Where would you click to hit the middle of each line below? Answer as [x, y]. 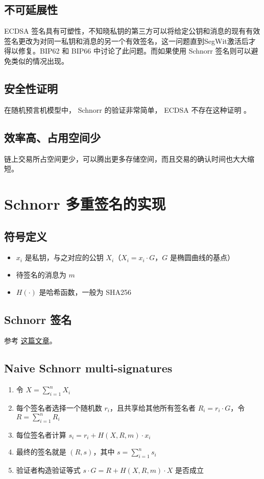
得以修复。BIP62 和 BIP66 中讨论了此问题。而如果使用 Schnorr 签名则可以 [128, 51]
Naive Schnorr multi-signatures [88, 368]
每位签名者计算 [41, 434]
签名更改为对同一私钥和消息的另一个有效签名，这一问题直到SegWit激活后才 [130, 41]
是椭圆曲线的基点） [202, 257]
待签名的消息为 [41, 274]
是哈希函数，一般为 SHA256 [85, 292]
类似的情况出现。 [40, 60]
